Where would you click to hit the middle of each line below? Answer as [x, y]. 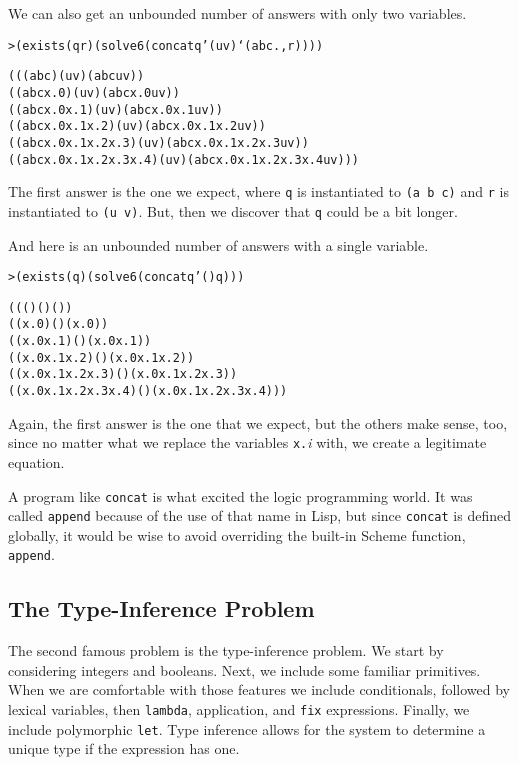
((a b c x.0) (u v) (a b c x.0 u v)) [94, 92]
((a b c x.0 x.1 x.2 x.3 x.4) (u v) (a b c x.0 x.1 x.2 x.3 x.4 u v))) [183, 159]
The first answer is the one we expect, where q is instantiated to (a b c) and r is [258, 191]
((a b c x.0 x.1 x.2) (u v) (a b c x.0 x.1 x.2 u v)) [137, 126]
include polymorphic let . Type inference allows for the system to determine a [247, 728]
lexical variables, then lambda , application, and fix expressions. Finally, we [239, 709]
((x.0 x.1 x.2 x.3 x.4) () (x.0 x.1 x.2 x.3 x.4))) [148, 391]
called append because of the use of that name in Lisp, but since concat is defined [259, 515]
